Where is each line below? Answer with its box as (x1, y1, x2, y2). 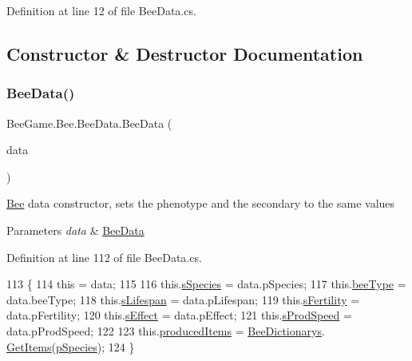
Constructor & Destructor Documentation (6, 41, 363, 65)
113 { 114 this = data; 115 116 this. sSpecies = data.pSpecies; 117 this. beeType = (6, 276, 406, 292)
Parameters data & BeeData (6, 221, 145, 238)
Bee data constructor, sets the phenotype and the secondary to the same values (6, 195, 395, 212)
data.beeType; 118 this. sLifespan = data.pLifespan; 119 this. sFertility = (6, 291, 360, 307)
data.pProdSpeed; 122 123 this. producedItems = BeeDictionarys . (6, 322, 325, 339)
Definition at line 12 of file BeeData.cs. (6, 2, 196, 18)
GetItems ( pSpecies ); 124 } (6, 338, 135, 355)
